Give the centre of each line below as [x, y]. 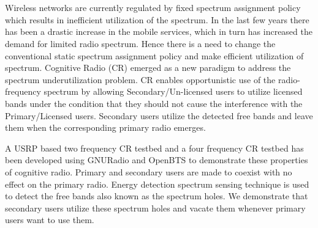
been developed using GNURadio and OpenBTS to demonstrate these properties [157, 160]
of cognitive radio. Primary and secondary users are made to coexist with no [149, 171]
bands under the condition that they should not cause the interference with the [154, 103]
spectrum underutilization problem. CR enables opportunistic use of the [140, 79]
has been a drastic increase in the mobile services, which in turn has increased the [159, 31]
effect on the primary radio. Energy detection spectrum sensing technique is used [157, 184]
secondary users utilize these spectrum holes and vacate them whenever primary [155, 208]
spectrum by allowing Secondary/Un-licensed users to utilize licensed [173, 91]
